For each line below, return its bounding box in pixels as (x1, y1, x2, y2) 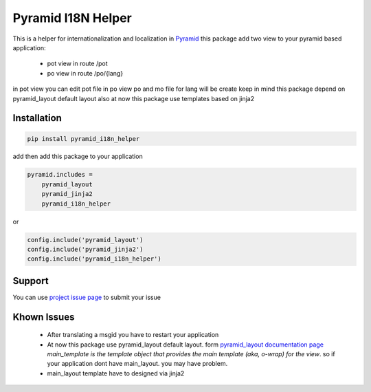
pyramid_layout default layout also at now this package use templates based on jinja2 (12, 94, 255, 102)
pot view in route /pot (47, 59, 108, 68)
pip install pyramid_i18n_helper (27, 135, 140, 142)
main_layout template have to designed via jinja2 (47, 369, 185, 378)
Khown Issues (12, 311, 75, 323)
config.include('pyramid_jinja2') (27, 246, 144, 253)
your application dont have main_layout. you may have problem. (47, 360, 228, 368)
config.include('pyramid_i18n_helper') (27, 255, 161, 263)
